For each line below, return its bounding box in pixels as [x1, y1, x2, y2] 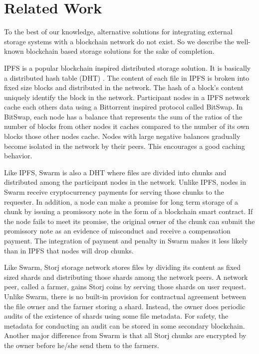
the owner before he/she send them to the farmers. [4, 340, 159, 350]
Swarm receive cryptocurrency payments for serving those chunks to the [4, 187, 224, 197]
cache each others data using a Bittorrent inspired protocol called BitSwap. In [4, 102, 243, 112]
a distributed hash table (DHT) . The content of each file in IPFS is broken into [4, 72, 250, 83]
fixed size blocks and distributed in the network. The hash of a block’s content [4, 82, 244, 93]
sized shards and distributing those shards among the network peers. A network [4, 271, 248, 282]
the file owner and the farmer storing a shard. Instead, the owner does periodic [4, 301, 246, 311]
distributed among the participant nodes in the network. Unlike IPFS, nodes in [4, 177, 246, 187]
